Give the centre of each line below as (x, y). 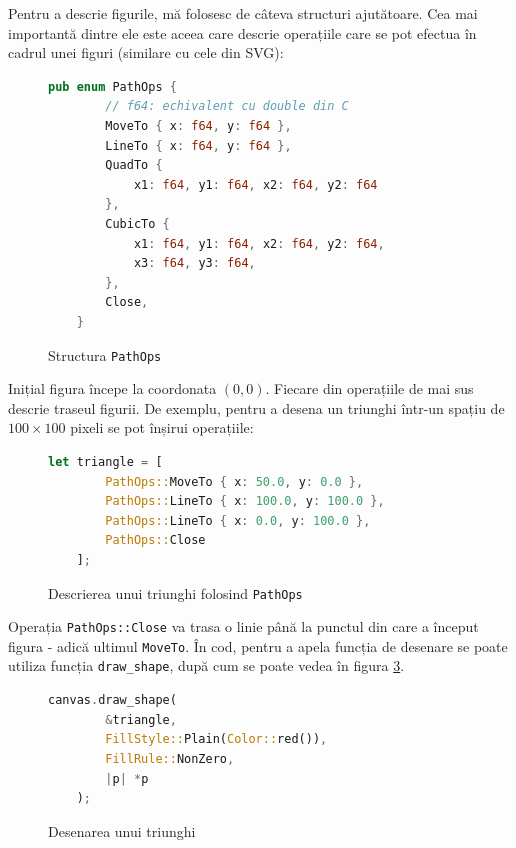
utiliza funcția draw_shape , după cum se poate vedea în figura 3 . (206, 665)
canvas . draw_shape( (112, 700)
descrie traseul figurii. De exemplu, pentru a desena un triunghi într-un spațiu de (256, 407)
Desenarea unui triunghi (122, 830)
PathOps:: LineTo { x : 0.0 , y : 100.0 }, (238, 520)
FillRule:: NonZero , (170, 758)
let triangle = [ (105, 461)
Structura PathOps (105, 354)
